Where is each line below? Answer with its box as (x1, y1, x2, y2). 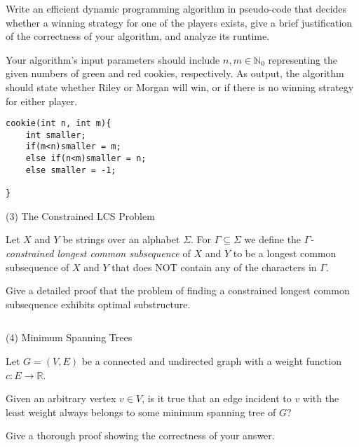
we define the (244, 232, 302, 247)
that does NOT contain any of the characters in (111, 259, 317, 274)
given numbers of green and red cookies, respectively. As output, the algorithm (6, 66, 344, 81)
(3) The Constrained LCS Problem (6, 208, 155, 223)
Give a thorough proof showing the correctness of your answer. (6, 428, 275, 443)
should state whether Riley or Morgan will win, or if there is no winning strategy (6, 79, 354, 94)
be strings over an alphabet (62, 232, 180, 247)
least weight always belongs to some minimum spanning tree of (6, 404, 276, 419)
